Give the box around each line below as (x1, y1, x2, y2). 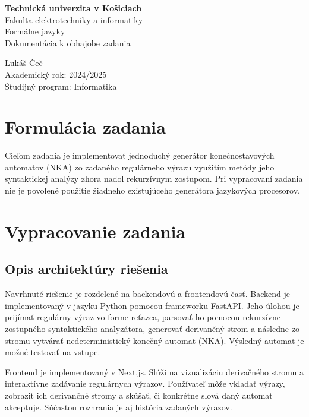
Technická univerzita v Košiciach (5, 2, 142, 14)
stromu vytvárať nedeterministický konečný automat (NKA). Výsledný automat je (5, 334, 304, 346)
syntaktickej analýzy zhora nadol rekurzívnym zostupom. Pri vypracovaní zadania (5, 172, 303, 185)
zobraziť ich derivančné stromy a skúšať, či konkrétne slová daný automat (5, 388, 273, 401)
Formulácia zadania (5, 115, 166, 139)
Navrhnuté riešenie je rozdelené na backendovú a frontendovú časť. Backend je (5, 288, 290, 300)
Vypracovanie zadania (5, 219, 186, 243)
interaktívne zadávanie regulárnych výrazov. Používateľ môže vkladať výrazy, (5, 377, 285, 390)
